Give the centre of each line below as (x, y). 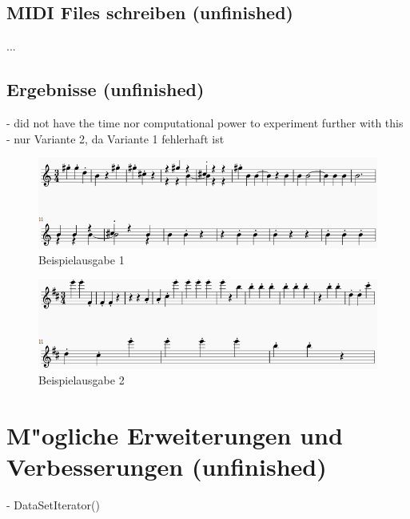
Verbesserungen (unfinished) (167, 467)
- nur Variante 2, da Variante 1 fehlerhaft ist (115, 138)
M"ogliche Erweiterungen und (175, 435)
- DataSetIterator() (53, 505)
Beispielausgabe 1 (82, 259)
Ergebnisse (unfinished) (105, 89)
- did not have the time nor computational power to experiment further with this (205, 123)
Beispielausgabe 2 (82, 380)
